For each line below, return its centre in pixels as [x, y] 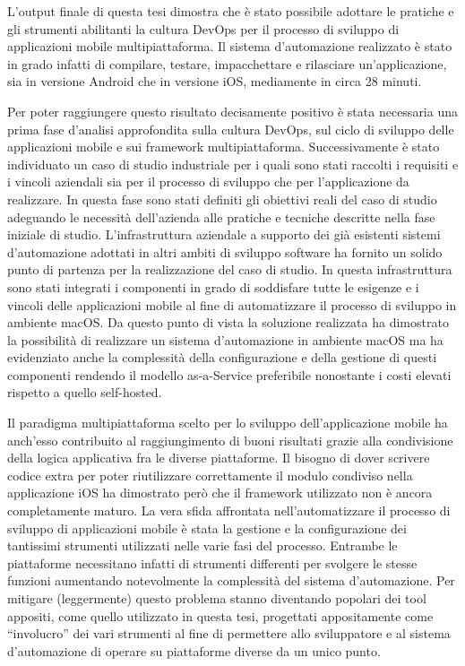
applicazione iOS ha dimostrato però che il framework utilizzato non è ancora [220, 493]
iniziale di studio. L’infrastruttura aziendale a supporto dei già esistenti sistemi [224, 234]
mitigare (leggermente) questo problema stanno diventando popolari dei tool [217, 598]
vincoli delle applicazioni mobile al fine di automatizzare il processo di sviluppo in [232, 304]
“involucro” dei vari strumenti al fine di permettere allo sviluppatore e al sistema [229, 633]
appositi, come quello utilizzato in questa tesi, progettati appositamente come [220, 615]
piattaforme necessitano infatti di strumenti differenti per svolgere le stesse [212, 562]
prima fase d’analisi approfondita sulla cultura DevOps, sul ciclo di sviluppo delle [231, 129]
